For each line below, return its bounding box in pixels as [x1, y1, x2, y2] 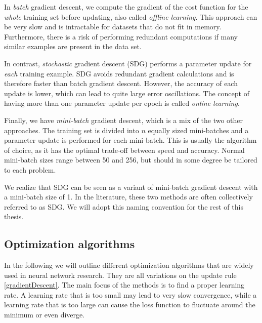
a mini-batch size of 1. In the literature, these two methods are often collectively [4, 191, 253, 202]
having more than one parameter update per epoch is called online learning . [4, 98, 240, 108]
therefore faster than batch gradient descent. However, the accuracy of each [4, 78, 238, 89]
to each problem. [4, 164, 56, 175]
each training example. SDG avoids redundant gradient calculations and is [4, 68, 234, 78]
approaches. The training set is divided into [4, 125, 139, 135]
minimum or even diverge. [4, 309, 85, 320]
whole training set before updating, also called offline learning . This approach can [4, 11, 257, 22]
